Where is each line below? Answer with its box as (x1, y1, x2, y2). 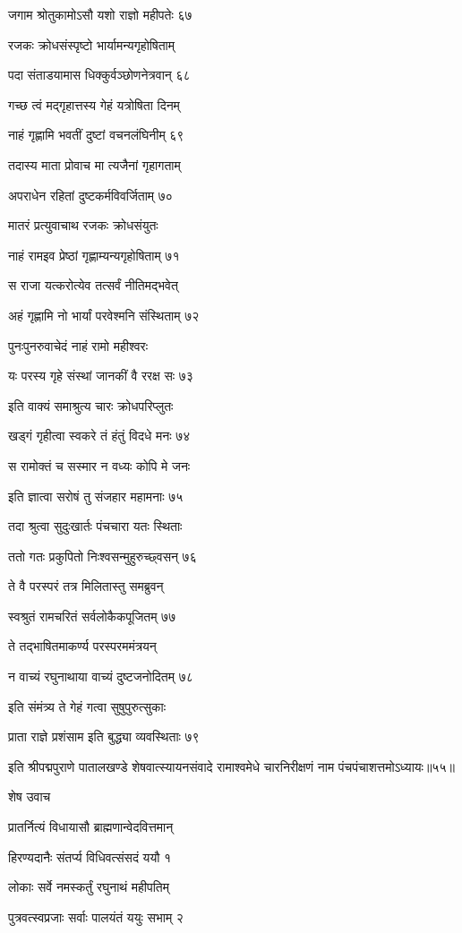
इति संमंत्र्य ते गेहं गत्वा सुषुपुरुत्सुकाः (8, 697, 166, 715)
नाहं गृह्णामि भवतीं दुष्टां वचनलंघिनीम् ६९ (8, 125, 184, 144)
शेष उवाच (8, 787, 51, 806)
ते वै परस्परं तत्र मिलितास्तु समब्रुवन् (8, 577, 164, 595)
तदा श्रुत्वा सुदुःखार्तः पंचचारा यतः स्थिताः (8, 517, 183, 535)
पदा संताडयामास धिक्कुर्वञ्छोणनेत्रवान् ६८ (8, 65, 191, 84)
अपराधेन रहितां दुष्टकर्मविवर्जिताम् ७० (8, 185, 173, 204)
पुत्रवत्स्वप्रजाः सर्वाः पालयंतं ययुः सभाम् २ (8, 907, 184, 926)
